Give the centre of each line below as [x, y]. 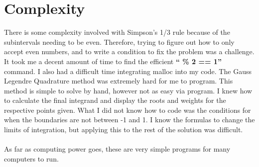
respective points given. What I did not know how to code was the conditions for [128, 110]
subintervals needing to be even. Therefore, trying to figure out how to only [119, 42]
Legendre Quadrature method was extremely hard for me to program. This [119, 81]
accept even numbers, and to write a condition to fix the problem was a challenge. [129, 51]
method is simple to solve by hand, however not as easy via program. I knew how [128, 90]
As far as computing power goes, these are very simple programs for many [117, 149]
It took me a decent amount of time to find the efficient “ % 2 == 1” [113, 61]
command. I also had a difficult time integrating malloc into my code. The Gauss [128, 71]
